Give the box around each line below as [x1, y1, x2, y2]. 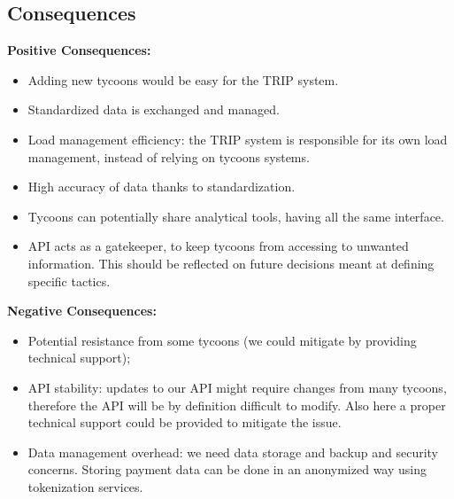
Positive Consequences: [7, 41, 151, 59]
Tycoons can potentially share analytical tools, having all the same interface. [27, 207, 444, 225]
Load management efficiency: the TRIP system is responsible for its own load [27, 129, 448, 148]
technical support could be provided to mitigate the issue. [27, 413, 342, 432]
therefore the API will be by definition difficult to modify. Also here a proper [27, 395, 446, 414]
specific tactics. [27, 271, 111, 290]
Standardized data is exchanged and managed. [27, 100, 280, 119]
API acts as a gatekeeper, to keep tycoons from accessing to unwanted [27, 237, 409, 255]
